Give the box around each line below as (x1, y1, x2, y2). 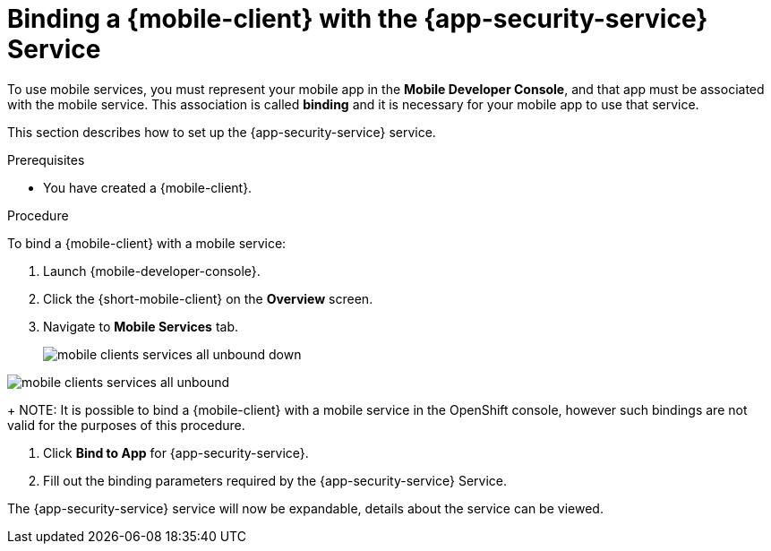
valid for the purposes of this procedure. (7, 417, 245, 433)
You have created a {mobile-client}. (43, 179, 253, 195)
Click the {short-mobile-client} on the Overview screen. (43, 290, 373, 306)
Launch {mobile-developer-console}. (43, 263, 261, 279)
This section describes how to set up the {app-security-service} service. (7, 124, 436, 140)
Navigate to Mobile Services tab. (43, 318, 239, 334)
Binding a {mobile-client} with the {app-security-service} (7, 4, 708, 34)
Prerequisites (7, 151, 85, 168)
